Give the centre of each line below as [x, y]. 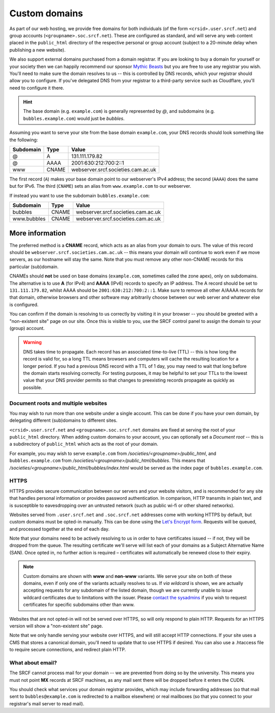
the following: [24, 140]
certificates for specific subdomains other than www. [79, 605]
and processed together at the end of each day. [59, 529]
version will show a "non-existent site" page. [56, 626]
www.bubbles [29, 219]
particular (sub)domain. [34, 266]
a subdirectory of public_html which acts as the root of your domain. [84, 444]
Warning [32, 342]
